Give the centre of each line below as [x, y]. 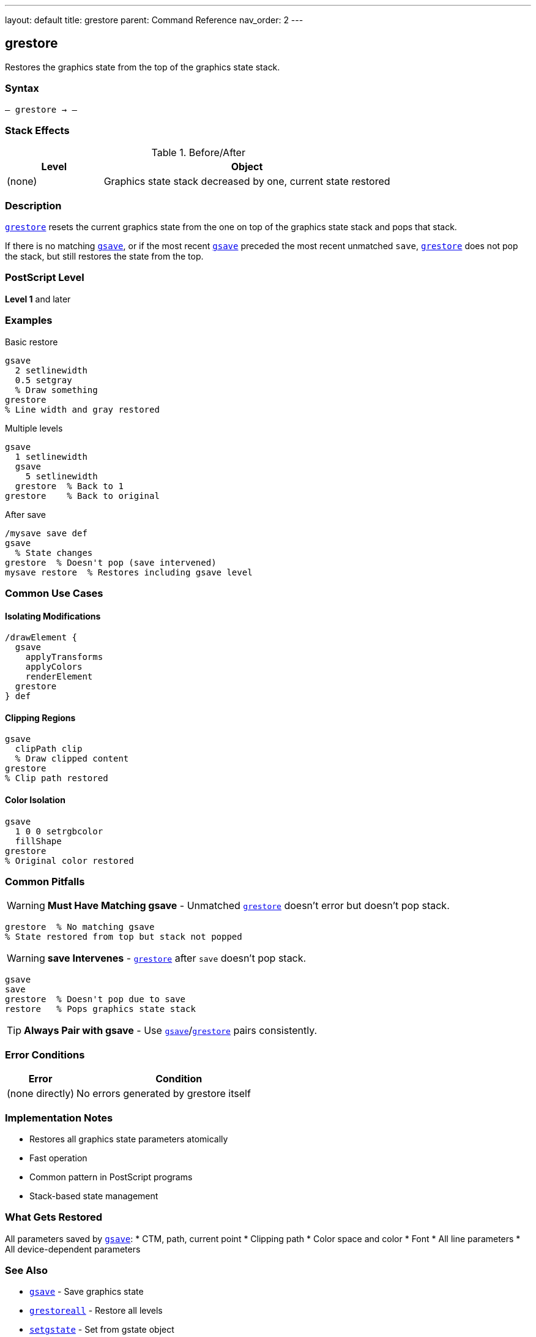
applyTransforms [64, 657]
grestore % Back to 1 [69, 486]
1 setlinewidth [51, 456]
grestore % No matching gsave [80, 927]
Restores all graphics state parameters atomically [129, 1139]
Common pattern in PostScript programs [111, 1177]
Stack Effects [37, 130]
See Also [26, 1270]
